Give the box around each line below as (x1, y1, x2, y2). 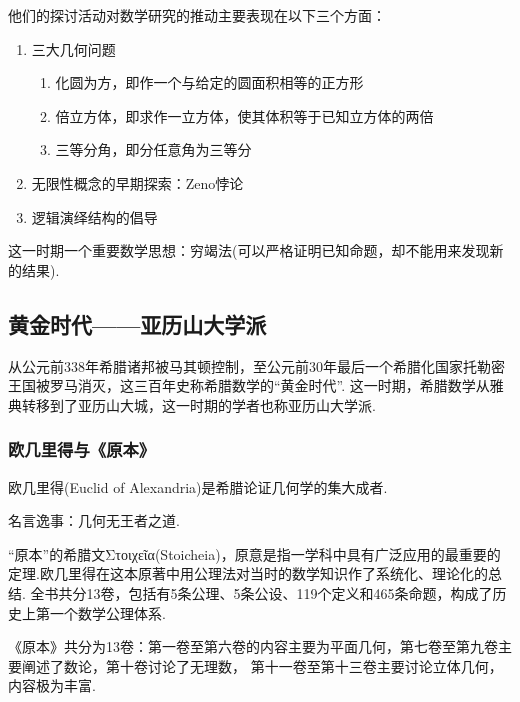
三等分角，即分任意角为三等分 (55, 139, 252, 160)
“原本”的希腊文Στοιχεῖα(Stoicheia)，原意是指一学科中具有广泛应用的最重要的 (8, 543, 501, 564)
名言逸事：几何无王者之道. (8, 510, 180, 531)
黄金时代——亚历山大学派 (8, 308, 267, 339)
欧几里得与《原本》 (8, 437, 156, 462)
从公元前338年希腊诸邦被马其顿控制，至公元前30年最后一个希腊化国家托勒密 (8, 355, 505, 376)
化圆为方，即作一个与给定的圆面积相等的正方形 (55, 72, 364, 93)
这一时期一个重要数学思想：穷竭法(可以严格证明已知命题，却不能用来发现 (8, 240, 490, 261)
